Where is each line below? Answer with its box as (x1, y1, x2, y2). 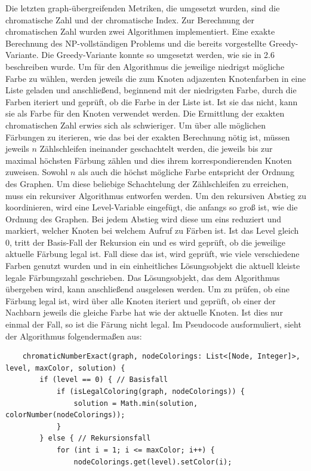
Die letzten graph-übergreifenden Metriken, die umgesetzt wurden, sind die (5, 2, 280, 14)
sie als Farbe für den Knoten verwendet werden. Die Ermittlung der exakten (5, 107, 285, 120)
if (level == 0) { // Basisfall (39, 375, 168, 384)
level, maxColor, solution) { (5, 363, 125, 372)
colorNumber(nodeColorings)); (5, 411, 125, 420)
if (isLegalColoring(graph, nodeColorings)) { (56, 387, 245, 396)
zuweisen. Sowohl (5, 166, 68, 178)
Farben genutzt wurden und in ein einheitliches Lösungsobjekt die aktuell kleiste (5, 259, 300, 272)
